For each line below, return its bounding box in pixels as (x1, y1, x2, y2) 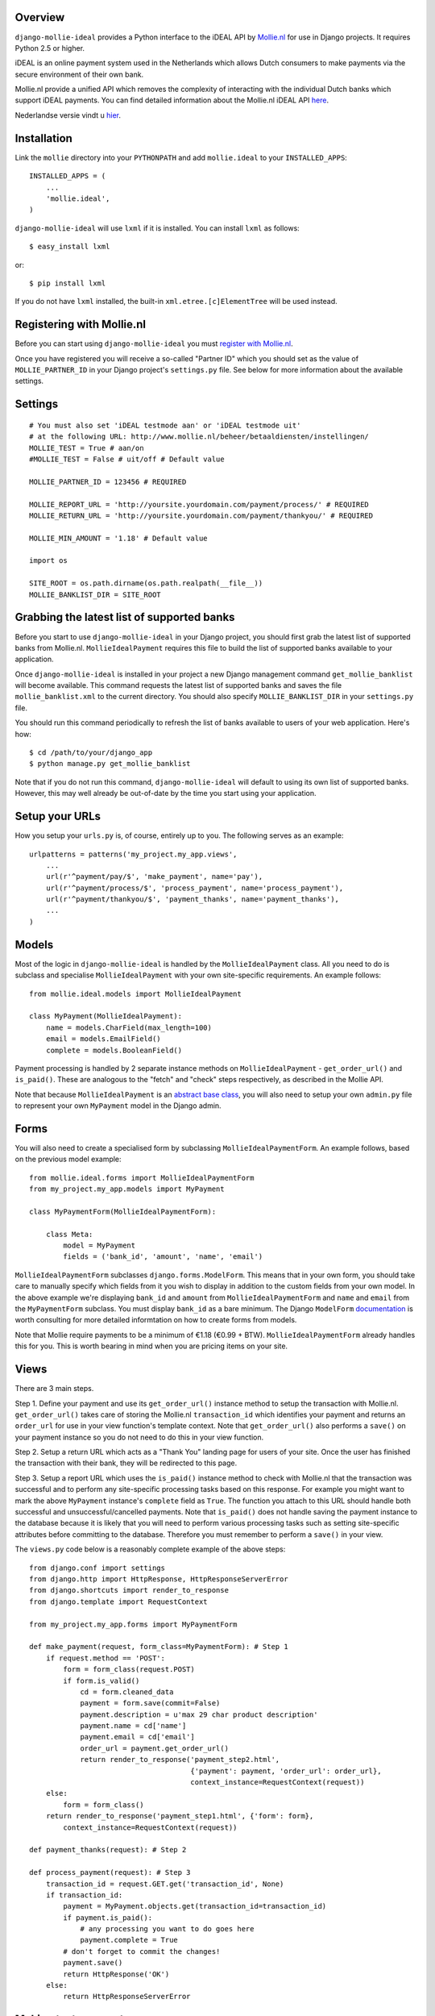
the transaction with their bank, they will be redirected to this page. (14, 1458, 238, 1468)
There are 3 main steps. (14, 1384, 94, 1393)
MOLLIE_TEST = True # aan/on (29, 444, 144, 452)
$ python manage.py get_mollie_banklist (29, 759, 191, 768)
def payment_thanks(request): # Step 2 (29, 1845, 187, 1855)
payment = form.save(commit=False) (80, 1698, 221, 1708)
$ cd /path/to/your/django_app (29, 748, 153, 757)
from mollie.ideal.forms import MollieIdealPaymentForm (29, 1173, 255, 1182)
